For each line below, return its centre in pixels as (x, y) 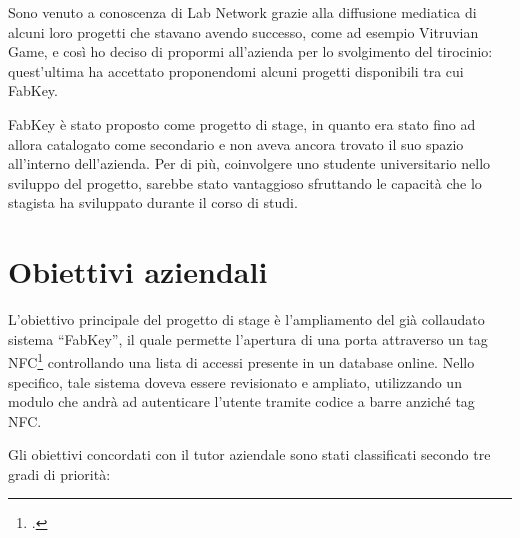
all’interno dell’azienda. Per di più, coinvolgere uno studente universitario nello (249, 163)
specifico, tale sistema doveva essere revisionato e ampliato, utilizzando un (235, 381)
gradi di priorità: (59, 473)
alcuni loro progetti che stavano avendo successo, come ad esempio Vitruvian (243, 31)
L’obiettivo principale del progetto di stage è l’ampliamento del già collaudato (246, 319)
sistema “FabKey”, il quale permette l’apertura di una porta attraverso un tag (248, 338)
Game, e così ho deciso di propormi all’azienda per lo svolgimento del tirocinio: (250, 51)
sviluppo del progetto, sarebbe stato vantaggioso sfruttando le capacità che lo (245, 182)
